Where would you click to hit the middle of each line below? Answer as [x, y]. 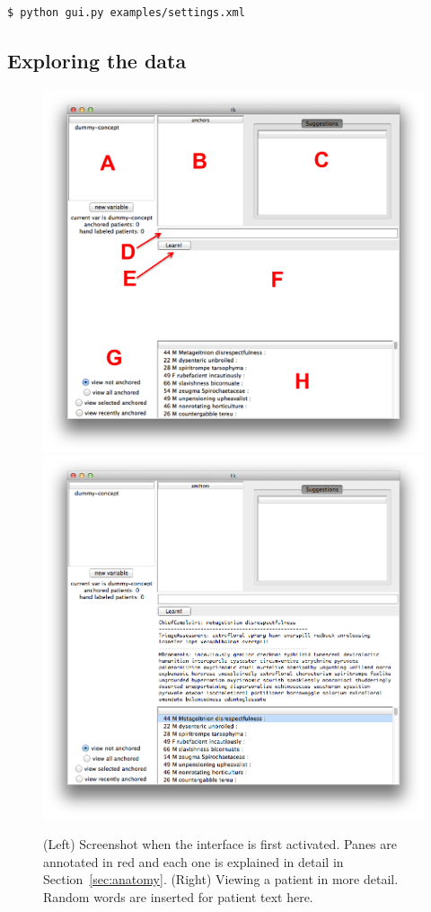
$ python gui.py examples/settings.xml [126, 13]
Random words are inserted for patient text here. [178, 896]
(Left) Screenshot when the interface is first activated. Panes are [220, 844]
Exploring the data [97, 60]
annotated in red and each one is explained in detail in [194, 861]
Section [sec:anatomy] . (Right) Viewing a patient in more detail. [221, 879]
